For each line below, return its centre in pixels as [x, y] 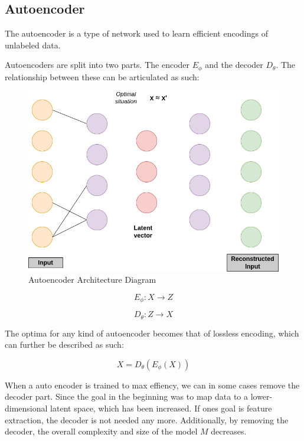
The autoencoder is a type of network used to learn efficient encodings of [136, 33]
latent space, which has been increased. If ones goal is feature [161, 408]
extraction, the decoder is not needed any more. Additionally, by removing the [147, 419]
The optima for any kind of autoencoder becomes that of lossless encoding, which [152, 333]
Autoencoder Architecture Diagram [92, 280]
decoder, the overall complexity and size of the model [101, 431]
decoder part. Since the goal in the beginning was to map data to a [126, 396]
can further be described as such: [64, 344]
